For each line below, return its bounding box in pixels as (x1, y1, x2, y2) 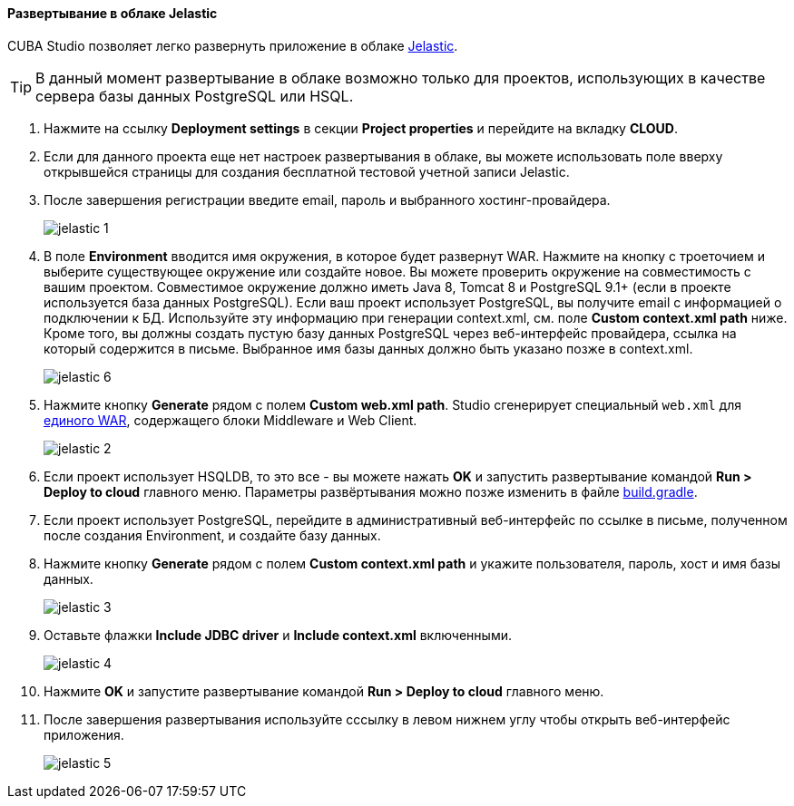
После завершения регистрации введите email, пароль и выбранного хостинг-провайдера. (44, 191, 611, 208)
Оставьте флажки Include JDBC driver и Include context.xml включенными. (44, 626, 512, 643)
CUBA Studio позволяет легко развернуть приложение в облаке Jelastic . (7, 37, 458, 53)
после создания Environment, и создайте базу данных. (44, 527, 381, 543)
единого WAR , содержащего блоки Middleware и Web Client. (44, 412, 417, 428)
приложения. (44, 726, 124, 743)
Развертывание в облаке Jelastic (7, 5, 218, 21)
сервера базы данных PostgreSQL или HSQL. (35, 86, 354, 105)
